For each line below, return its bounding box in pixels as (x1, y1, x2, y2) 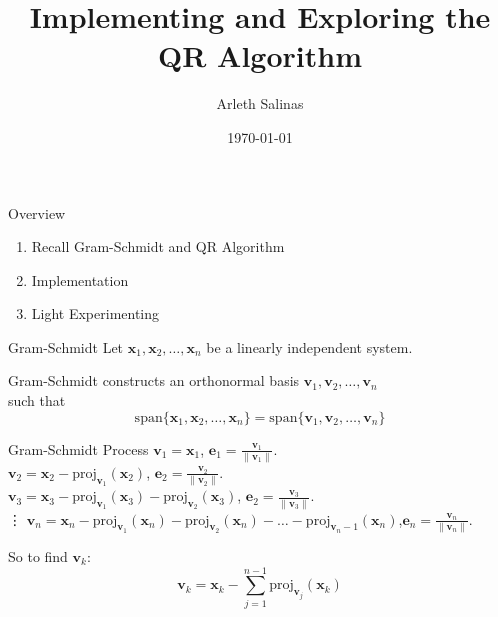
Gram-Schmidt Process (8, 438, 149, 459)
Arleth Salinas (216, 93, 304, 114)
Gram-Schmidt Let (8, 336, 124, 357)
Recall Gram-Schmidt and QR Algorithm (31, 236, 285, 257)
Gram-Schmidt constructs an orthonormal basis (8, 370, 300, 391)
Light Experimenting (31, 303, 160, 324)
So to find (8, 545, 68, 566)
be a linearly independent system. (206, 336, 413, 357)
